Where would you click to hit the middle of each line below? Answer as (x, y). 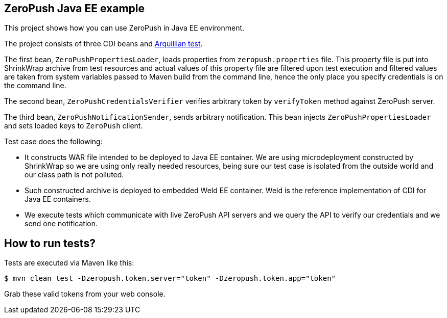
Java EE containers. (58, 199)
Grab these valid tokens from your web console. (85, 294)
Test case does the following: (53, 142)
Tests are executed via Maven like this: (69, 263)
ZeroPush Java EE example (75, 8)
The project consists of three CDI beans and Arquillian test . (103, 44)
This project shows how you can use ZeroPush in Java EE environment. (124, 28)
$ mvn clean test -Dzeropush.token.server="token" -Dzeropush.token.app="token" (170, 279)
